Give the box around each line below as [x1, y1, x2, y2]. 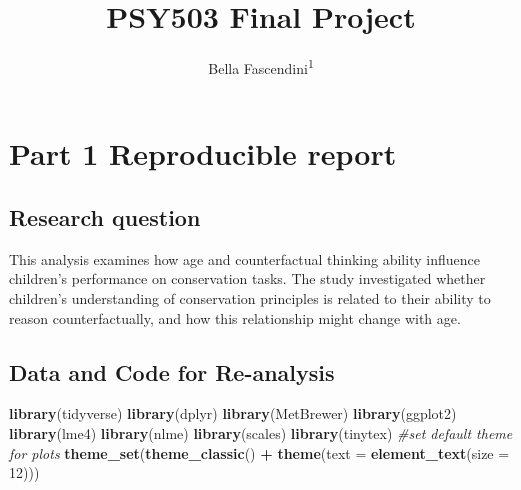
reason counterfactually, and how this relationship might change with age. [9, 307, 461, 328]
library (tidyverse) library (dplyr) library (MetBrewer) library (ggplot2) [9, 403, 457, 424]
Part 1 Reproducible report [9, 133, 397, 174]
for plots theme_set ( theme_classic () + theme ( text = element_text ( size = [9, 442, 510, 463]
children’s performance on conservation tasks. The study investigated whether [9, 268, 486, 289]
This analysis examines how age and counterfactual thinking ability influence [9, 248, 480, 269]
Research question [9, 201, 201, 232]
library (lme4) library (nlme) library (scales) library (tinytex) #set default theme [9, 422, 513, 443]
